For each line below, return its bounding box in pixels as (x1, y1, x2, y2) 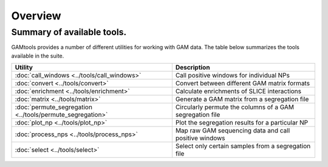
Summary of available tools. (11, 27, 127, 38)
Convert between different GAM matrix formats (175, 79, 310, 88)
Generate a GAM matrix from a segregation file (175, 95, 309, 103)
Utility (15, 64, 33, 72)
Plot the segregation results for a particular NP (175, 119, 309, 127)
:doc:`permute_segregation (15, 103, 92, 111)
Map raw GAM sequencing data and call (175, 126, 290, 135)
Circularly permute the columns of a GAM (175, 103, 295, 111)
